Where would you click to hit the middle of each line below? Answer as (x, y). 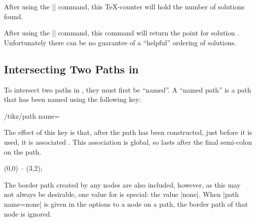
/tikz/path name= (32, 115)
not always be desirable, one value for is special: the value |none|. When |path (121, 194)
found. (14, 16)
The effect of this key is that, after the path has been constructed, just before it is (128, 132)
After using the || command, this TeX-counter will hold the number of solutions (124, 6)
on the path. (23, 151)
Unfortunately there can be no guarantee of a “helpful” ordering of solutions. (120, 42)
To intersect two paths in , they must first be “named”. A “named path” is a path (128, 89)
